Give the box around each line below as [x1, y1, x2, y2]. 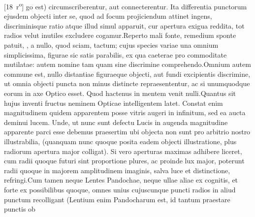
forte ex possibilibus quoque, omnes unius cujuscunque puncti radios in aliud [4, 184, 236, 194]
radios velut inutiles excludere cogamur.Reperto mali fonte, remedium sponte [4, 30, 236, 40]
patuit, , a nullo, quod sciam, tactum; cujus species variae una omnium [4, 40, 219, 50]
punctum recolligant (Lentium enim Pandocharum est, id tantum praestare [4, 194, 230, 204]
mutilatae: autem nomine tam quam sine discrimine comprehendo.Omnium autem [4, 59, 251, 69]
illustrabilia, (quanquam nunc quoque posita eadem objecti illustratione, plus [4, 136, 237, 146]
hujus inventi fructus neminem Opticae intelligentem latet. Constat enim [4, 97, 223, 108]
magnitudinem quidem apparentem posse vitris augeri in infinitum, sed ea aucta [4, 107, 246, 118]
